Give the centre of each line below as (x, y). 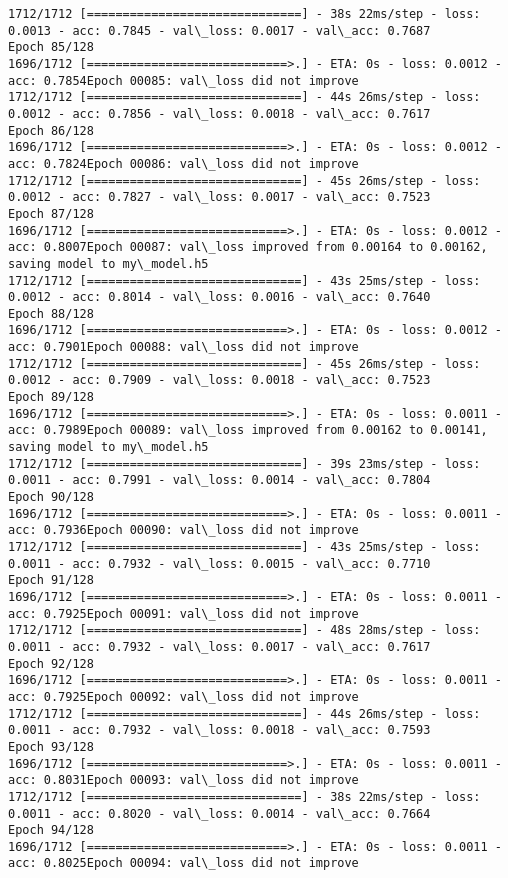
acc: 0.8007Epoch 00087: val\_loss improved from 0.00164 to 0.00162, (248, 247)
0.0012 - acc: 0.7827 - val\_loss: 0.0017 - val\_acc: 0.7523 (219, 197)
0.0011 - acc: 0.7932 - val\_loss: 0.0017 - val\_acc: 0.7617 (219, 646)
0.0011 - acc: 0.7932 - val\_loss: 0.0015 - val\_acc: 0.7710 (219, 563)
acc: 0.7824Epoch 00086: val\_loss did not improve (183, 163)
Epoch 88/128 (51, 313)
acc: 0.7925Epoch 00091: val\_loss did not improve (183, 613)
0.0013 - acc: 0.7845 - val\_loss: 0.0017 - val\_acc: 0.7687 (219, 30)
